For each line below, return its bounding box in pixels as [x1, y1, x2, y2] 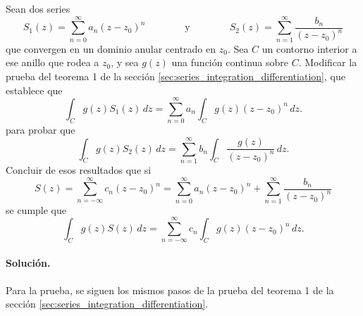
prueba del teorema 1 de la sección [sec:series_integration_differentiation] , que [6, 68, 345, 83]
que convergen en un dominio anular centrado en [6, 41, 216, 56]
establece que [6, 82, 63, 97]
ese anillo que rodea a [6, 55, 99, 70]
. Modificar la [298, 55, 357, 70]
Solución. [6, 255, 51, 270]
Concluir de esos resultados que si [6, 162, 152, 177]
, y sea [111, 55, 139, 70]
